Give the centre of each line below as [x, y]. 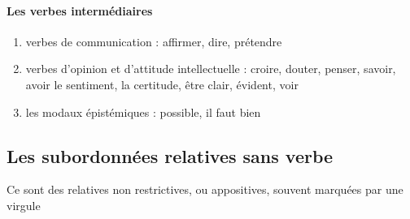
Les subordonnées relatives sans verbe [170, 155]
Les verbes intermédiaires [80, 10]
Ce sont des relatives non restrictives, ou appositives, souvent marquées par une [205, 189]
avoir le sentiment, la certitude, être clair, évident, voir [162, 84]
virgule [24, 205]
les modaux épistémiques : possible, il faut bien [143, 112]
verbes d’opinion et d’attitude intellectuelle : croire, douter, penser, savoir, [211, 69]
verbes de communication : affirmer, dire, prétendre [154, 41]
